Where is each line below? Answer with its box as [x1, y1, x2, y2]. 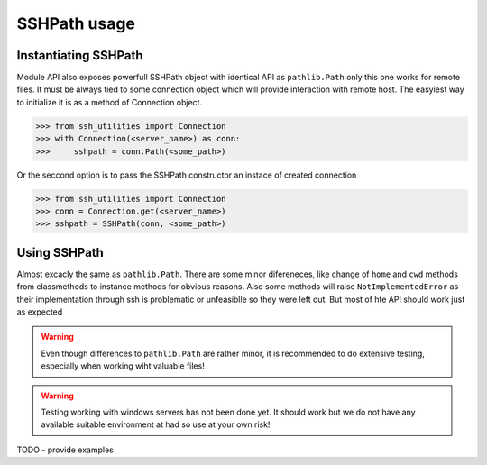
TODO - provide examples [16, 444, 115, 455]
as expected [16, 306, 63, 317]
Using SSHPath [16, 244, 104, 260]
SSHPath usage [16, 14, 135, 33]
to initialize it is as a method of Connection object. [16, 96, 203, 107]
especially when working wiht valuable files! [41, 360, 205, 371]
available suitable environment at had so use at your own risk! [41, 419, 271, 430]
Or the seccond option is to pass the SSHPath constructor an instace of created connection [16, 169, 357, 180]
